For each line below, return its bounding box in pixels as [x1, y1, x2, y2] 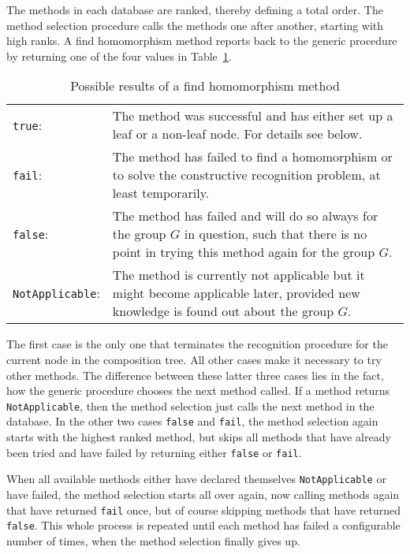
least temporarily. [112, 184, 210, 203]
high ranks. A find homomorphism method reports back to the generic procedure [6, 32, 397, 49]
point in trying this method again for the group [112, 243, 375, 262]
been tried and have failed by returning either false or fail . [6, 444, 302, 460]
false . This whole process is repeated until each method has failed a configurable [6, 517, 401, 534]
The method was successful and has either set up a [112, 106, 393, 125]
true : [13, 115, 43, 134]
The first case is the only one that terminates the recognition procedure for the [6, 336, 388, 352]
